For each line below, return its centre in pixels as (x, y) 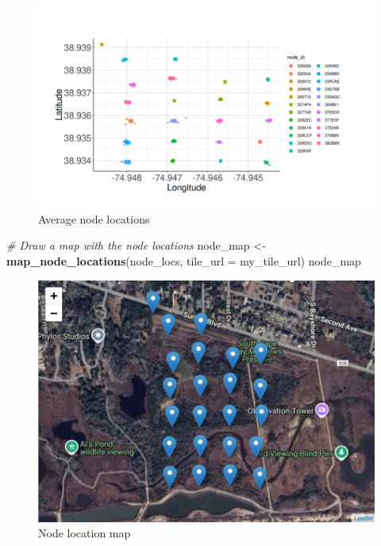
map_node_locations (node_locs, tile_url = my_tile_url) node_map (184, 261)
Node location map (85, 533)
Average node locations (94, 218)
